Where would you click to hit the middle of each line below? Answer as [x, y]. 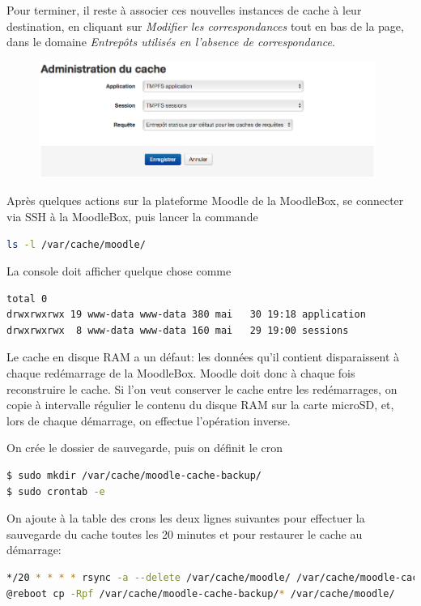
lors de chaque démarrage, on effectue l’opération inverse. [149, 420]
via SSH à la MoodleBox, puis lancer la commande [132, 216]
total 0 [27, 299]
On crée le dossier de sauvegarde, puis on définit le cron [145, 448]
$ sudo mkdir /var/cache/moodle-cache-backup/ [134, 476]
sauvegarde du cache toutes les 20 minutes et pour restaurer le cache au [185, 533]
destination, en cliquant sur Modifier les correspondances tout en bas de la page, [205, 26]
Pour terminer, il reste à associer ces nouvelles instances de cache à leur [184, 10]
